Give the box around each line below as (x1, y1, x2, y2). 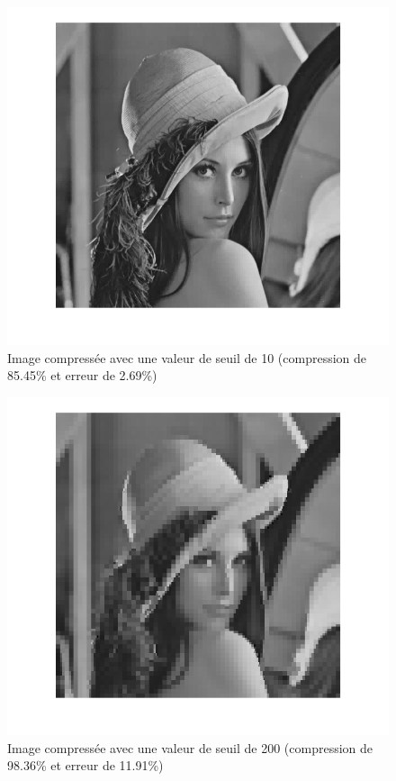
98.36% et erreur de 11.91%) (7, 756, 164, 775)
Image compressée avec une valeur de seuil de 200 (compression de (7, 738, 373, 757)
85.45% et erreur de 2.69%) (7, 366, 157, 385)
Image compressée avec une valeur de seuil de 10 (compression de (7, 348, 367, 367)
